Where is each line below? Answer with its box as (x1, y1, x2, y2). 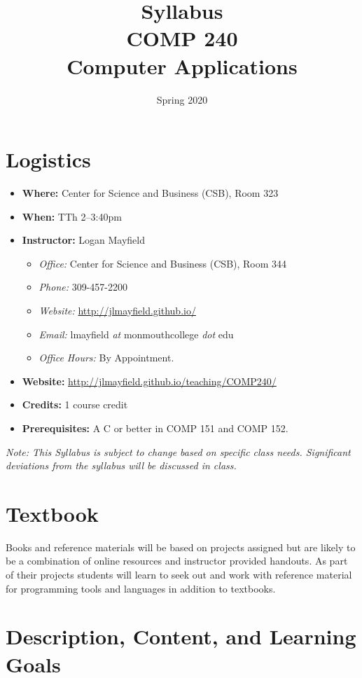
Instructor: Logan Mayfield (22, 233, 145, 247)
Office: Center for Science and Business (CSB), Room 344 (39, 256, 287, 270)
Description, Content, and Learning (6, 622, 356, 651)
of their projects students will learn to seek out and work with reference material (6, 567, 352, 582)
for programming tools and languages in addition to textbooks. (6, 581, 276, 595)
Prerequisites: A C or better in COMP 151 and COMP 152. (22, 420, 288, 435)
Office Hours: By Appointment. (39, 350, 174, 365)
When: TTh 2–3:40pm (22, 209, 122, 223)
